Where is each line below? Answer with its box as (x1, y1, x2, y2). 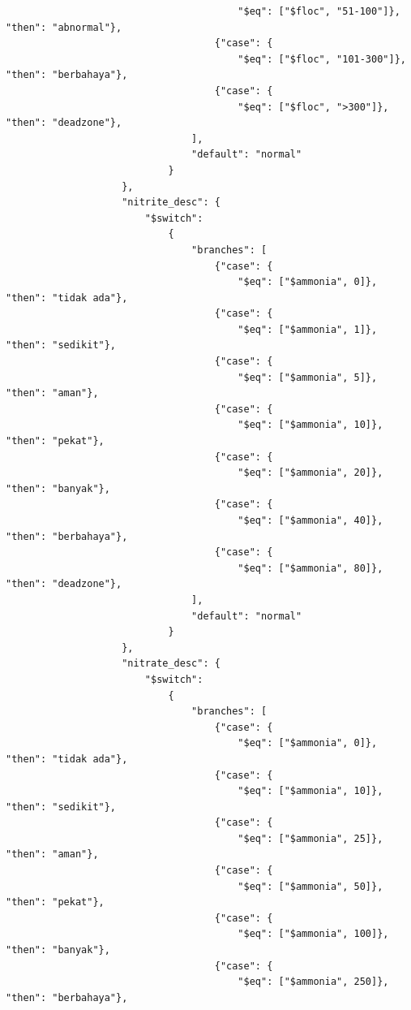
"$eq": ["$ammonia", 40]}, (238, 515, 383, 526)
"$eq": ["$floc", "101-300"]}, (238, 53, 406, 65)
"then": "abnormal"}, (6, 21, 122, 33)
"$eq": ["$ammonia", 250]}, (238, 976, 389, 988)
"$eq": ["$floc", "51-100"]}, (238, 6, 400, 17)
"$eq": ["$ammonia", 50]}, (238, 880, 383, 892)
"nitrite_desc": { (122, 196, 220, 209)
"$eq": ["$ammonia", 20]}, (238, 467, 383, 479)
